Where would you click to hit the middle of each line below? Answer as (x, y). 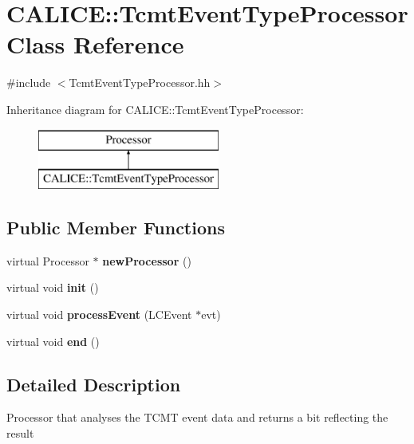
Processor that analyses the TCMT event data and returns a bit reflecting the (197, 417)
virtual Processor (48, 260)
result (20, 433)
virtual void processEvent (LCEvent (99, 314)
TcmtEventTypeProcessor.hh (140, 83)
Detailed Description (94, 384)
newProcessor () (147, 260)
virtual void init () (53, 287)
